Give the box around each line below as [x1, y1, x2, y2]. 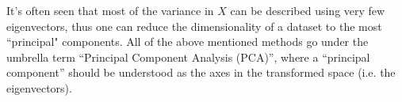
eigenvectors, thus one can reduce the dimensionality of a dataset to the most [6, 17, 382, 34]
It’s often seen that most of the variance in [6, 2, 214, 18]
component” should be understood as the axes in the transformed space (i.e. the [6, 64, 396, 81]
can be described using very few [230, 2, 385, 18]
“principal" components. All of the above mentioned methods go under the [6, 33, 369, 50]
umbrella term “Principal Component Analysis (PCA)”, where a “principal [6, 48, 370, 65]
